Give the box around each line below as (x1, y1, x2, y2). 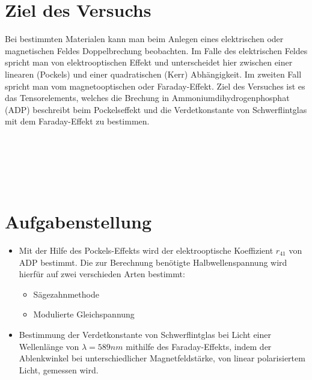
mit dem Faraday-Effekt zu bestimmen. (5, 115, 150, 127)
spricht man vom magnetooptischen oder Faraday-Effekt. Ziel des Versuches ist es (5, 79, 305, 92)
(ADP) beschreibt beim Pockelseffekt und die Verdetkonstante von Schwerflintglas (5, 103, 307, 115)
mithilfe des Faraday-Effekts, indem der (126, 340, 272, 352)
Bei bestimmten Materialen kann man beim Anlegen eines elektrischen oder (5, 32, 284, 45)
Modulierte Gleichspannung (33, 308, 135, 320)
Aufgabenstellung (5, 209, 152, 234)
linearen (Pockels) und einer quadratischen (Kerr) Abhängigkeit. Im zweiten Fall (5, 67, 302, 80)
